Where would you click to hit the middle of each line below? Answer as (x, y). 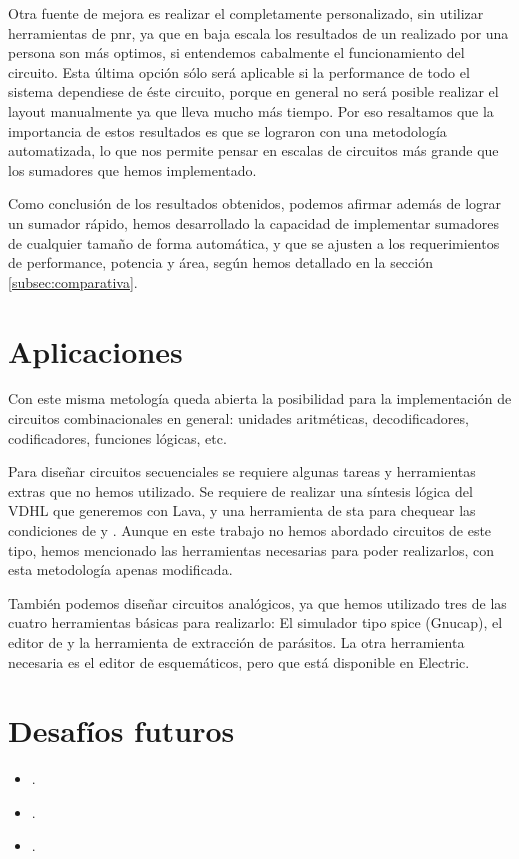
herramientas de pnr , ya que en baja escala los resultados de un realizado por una (258, 32)
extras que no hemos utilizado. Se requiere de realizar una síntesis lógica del (240, 490)
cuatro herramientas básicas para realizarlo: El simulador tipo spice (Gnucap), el (255, 622)
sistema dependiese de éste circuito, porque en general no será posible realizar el (253, 91)
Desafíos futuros (121, 730)
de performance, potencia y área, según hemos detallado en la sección (220, 262)
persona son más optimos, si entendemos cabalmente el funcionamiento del (236, 52)
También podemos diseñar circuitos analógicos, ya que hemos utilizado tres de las (257, 602)
